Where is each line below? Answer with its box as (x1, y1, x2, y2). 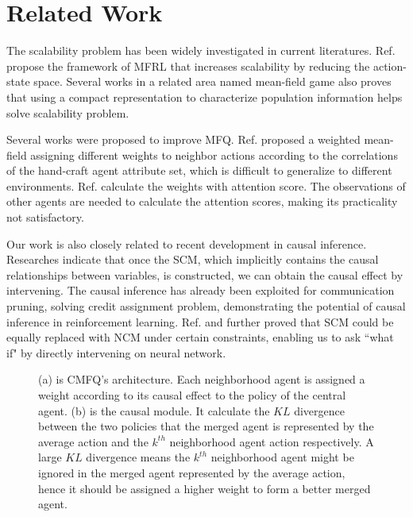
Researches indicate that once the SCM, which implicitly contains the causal (6, 251, 379, 268)
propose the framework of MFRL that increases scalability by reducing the (6, 57, 370, 74)
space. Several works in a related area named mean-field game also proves (33, 73, 392, 90)
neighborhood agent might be (210, 449, 354, 465)
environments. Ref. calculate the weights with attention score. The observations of (6, 177, 406, 194)
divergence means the (86, 449, 191, 465)
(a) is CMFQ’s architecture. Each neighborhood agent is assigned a (38, 371, 365, 388)
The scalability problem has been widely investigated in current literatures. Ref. (6, 42, 396, 59)
